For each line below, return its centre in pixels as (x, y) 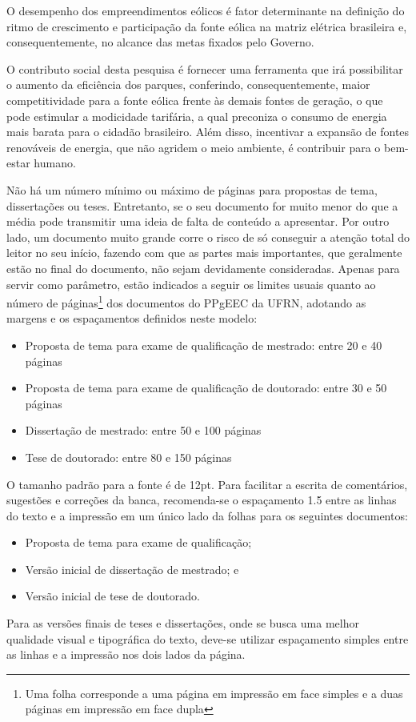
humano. (55, 163)
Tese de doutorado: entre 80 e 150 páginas (128, 457)
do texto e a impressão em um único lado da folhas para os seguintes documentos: (207, 515)
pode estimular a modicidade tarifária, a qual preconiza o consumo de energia (197, 116)
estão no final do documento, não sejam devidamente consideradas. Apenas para (203, 268)
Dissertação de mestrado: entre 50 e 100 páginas (143, 430)
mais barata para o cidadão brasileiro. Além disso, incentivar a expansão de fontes (208, 132)
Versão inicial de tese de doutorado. (112, 596)
